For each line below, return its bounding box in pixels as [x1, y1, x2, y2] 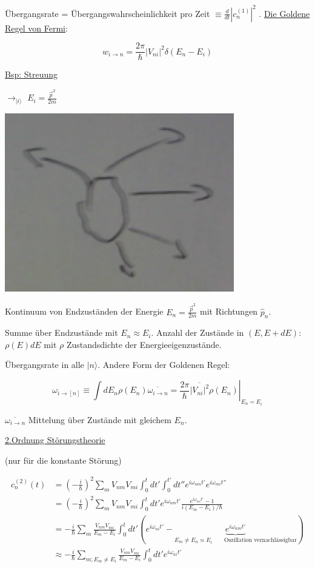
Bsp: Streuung [5, 68, 58, 81]
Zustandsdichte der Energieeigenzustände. [66, 338, 222, 350]
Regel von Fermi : [5, 21, 68, 34]
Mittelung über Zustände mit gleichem [28, 413, 171, 426]
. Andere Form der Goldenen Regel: [98, 358, 230, 371]
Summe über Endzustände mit [5, 326, 118, 339]
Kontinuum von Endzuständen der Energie [5, 305, 164, 318]
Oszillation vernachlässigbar [224, 536, 297, 543]
